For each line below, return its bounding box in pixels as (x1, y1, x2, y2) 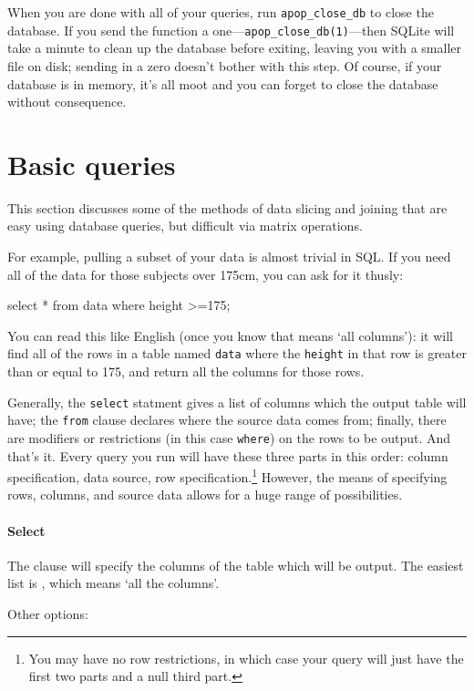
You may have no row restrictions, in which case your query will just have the (28, 648, 464, 667)
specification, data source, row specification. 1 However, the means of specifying (7, 465, 448, 486)
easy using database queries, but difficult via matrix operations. (7, 216, 363, 235)
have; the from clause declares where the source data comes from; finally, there (7, 410, 447, 429)
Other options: (7, 604, 88, 624)
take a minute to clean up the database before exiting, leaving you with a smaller (7, 38, 461, 57)
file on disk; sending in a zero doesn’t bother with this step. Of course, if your (7, 56, 442, 75)
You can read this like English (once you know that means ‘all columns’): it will (7, 325, 453, 345)
